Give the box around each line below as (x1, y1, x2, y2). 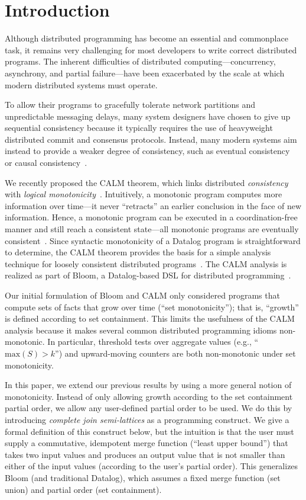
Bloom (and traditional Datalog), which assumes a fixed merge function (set (5, 471, 281, 483)
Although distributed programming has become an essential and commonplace (5, 32, 288, 44)
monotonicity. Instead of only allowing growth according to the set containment (5, 390, 293, 402)
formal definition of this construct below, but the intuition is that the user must (5, 425, 294, 437)
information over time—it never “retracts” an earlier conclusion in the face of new (5, 199, 302, 211)
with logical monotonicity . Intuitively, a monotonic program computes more (5, 188, 282, 200)
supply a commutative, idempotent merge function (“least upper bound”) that (5, 437, 288, 449)
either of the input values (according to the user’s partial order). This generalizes (5, 460, 298, 472)
